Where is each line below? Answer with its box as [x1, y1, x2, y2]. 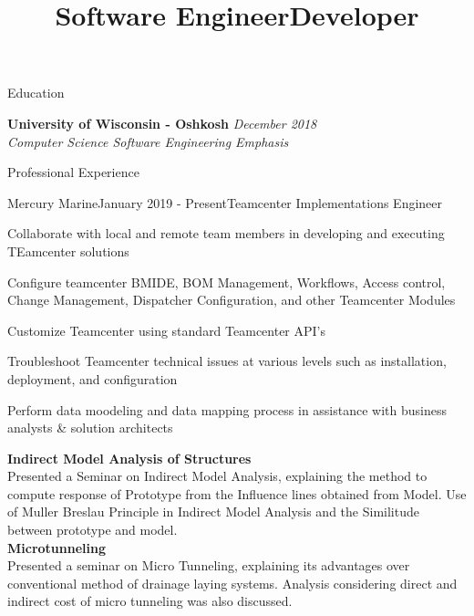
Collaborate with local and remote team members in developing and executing [7, 224, 445, 243]
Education [7, 83, 65, 102]
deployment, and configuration [7, 369, 178, 388]
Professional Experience [7, 162, 139, 182]
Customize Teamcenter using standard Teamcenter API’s [7, 320, 326, 339]
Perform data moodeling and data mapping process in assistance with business [7, 400, 447, 419]
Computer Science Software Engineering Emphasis [7, 131, 289, 151]
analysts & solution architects [7, 418, 173, 437]
